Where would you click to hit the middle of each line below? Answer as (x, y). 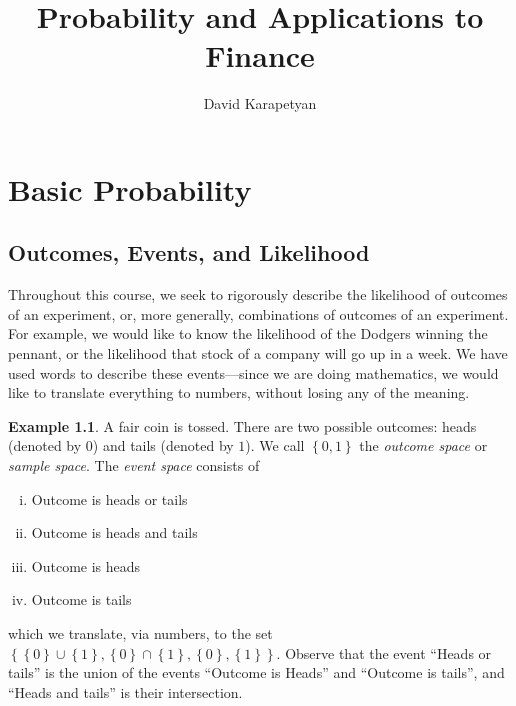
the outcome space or (423, 445)
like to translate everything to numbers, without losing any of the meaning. (239, 392)
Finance (260, 55)
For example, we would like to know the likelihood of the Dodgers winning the (248, 333)
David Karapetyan (260, 103)
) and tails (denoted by (163, 445)
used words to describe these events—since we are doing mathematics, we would (253, 372)
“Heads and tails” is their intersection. (125, 691)
